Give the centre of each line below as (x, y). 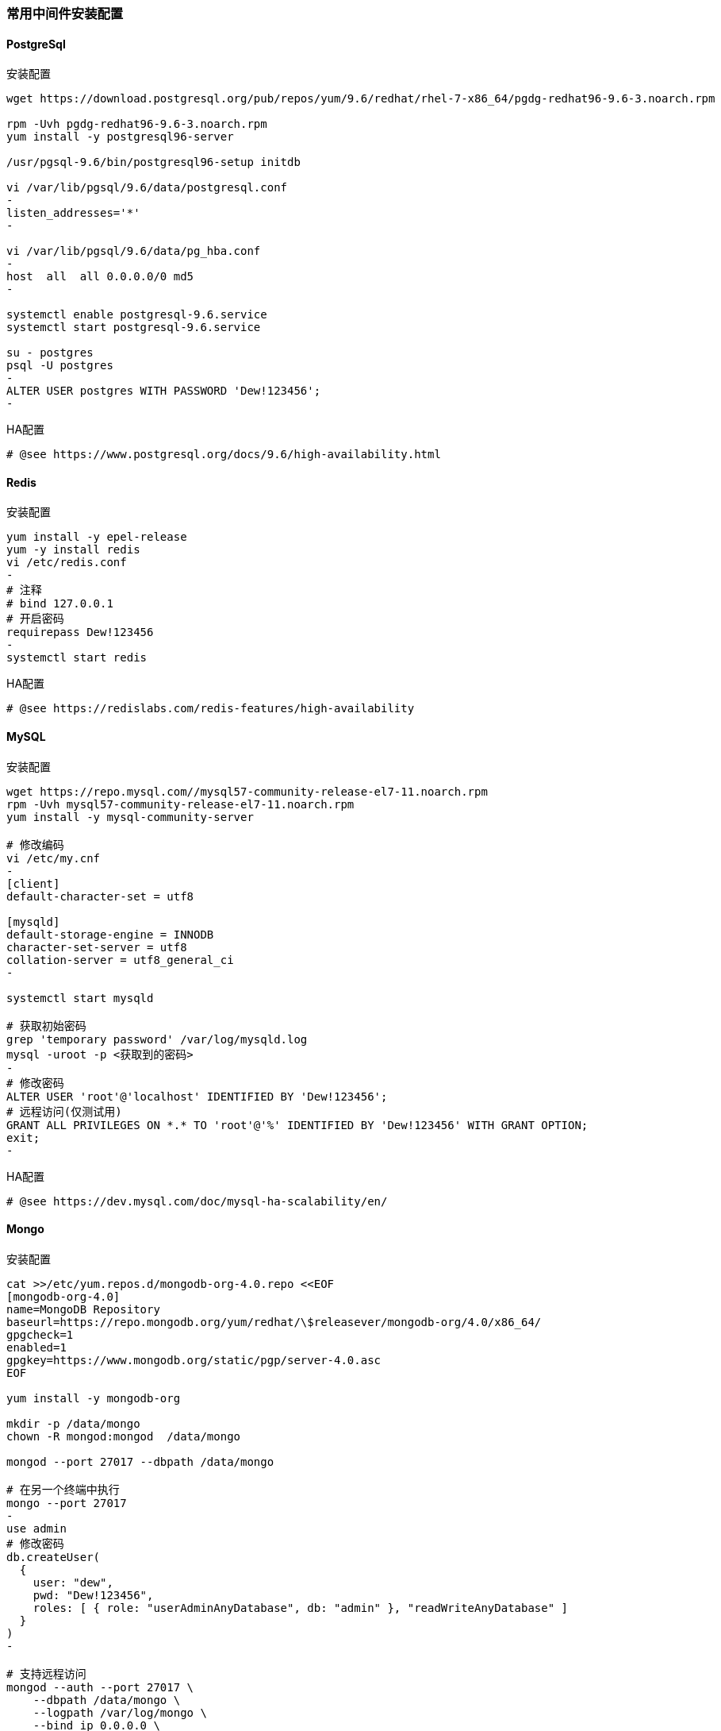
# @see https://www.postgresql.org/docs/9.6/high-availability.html (224, 455)
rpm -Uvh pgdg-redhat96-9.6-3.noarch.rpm (137, 124)
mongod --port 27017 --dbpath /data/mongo (140, 1461)
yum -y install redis (73, 550)
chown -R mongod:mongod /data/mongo (124, 1436)
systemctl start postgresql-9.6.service (134, 328)
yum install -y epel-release (97, 537)
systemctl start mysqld (80, 998)
